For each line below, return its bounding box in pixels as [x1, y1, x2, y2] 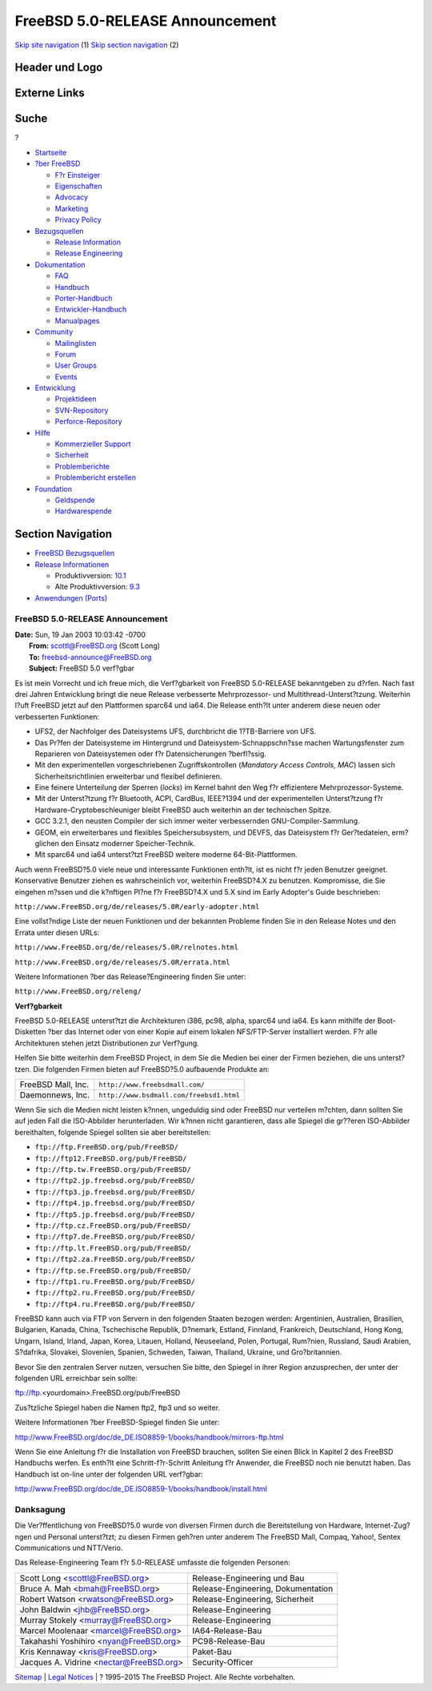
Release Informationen [34, 559, 110, 569]
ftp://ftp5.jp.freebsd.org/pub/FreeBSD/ [34, 1210, 196, 1219]
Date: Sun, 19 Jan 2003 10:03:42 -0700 [14, 630, 146, 639]
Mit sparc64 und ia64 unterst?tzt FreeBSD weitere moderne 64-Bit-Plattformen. [34, 850, 298, 860]
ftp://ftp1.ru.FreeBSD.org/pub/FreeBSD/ [34, 1277, 196, 1286]
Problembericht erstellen [54, 473, 136, 482]
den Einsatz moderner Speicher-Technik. [61, 839, 196, 848]
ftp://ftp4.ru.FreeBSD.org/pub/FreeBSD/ [34, 1299, 196, 1309]
